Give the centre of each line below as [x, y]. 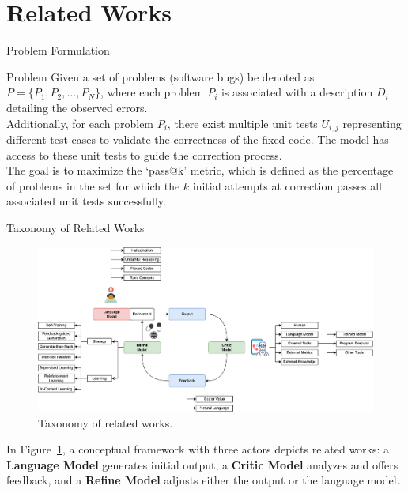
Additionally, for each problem [80, 123]
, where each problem [152, 92]
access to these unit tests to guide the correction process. [144, 154]
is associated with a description [297, 92]
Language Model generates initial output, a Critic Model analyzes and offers [202, 464]
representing [372, 123]
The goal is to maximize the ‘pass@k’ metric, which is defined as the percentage [200, 170]
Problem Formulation [58, 50]
